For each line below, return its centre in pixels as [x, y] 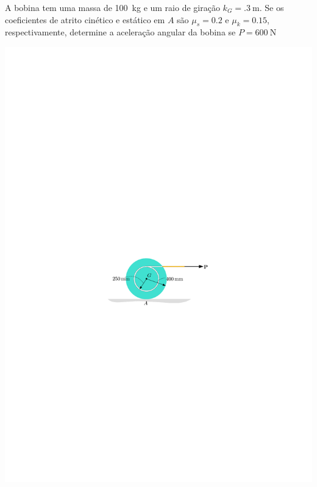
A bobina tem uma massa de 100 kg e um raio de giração [112, 7]
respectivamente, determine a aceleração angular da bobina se [120, 32]
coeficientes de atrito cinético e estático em [85, 19]
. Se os [272, 7]
